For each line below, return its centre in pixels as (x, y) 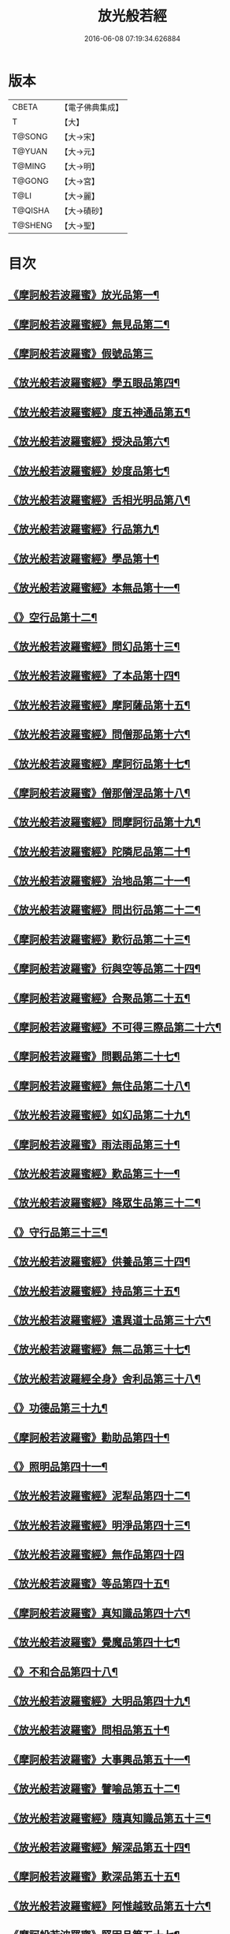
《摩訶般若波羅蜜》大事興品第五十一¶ (99, 1759)
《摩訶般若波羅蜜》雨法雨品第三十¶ (94, 1145)
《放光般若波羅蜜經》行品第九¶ (84, 529)
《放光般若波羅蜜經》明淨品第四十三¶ (99, 1525)
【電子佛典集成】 (92, 107)
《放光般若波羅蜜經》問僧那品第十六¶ (99, 735)
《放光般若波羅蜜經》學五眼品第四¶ (94, 383)
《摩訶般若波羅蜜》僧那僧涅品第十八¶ (99, 793)
